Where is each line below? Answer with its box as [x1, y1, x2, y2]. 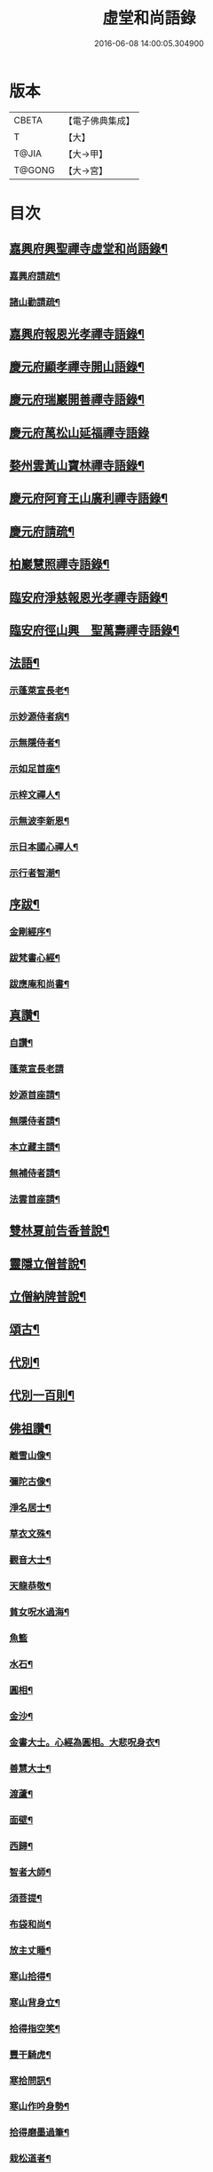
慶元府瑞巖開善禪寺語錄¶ [9, 392, 145, 407]
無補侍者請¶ [9, 1166, 60, 1179]
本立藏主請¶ [9, 1141, 60, 1153]
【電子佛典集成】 [63, 115, 135, 127]
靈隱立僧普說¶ [9, 1256, 87, 1271]
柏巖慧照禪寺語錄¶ [9, 557, 110, 573]
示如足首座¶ [9, 762, 60, 775]
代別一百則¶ [9, 1388, 75, 1403]
